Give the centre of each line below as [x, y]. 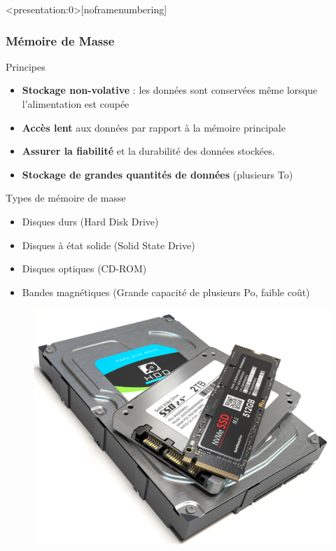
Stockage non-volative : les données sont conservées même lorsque [170, 90]
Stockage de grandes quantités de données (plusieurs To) [157, 174]
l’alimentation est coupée [76, 104]
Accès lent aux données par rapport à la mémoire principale [154, 127]
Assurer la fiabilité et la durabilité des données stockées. [148, 151]
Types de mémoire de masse [66, 198]
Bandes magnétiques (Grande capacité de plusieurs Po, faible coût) [166, 292]
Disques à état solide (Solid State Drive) [108, 245]
